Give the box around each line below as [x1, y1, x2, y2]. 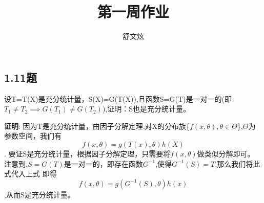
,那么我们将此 [215, 158, 260, 169]
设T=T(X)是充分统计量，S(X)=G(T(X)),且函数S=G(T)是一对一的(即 [4, 93, 232, 104]
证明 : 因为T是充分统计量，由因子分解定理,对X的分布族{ [4, 120, 190, 131]
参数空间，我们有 [4, 130, 62, 141]
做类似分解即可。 [197, 148, 255, 159]
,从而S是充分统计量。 [4, 189, 75, 199]
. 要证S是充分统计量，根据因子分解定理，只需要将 [4, 148, 171, 159]
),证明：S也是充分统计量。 [102, 103, 191, 114]
